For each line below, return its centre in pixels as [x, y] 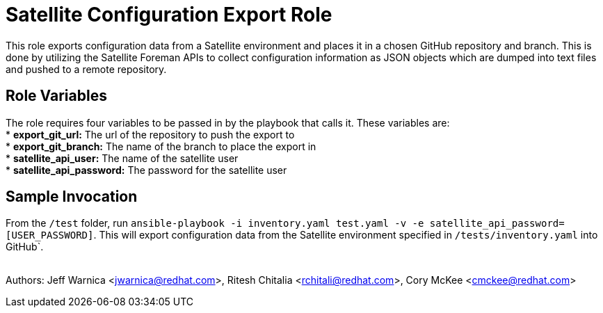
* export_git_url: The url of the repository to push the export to [150, 134]
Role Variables [56, 96]
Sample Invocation [72, 197]
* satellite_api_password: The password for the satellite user [146, 170]
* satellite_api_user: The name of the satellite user [122, 158]
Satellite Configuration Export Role [169, 15]
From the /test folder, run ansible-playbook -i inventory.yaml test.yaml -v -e [215, 223]
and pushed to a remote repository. [86, 69]
